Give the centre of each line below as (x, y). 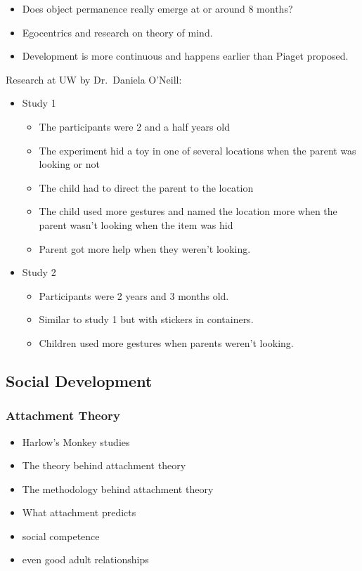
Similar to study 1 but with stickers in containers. (146, 319)
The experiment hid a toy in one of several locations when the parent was (198, 150)
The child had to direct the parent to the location (146, 187)
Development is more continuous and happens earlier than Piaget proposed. (185, 56)
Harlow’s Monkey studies (76, 441)
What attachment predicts (79, 512)
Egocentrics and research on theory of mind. (117, 32)
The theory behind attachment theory (104, 465)
